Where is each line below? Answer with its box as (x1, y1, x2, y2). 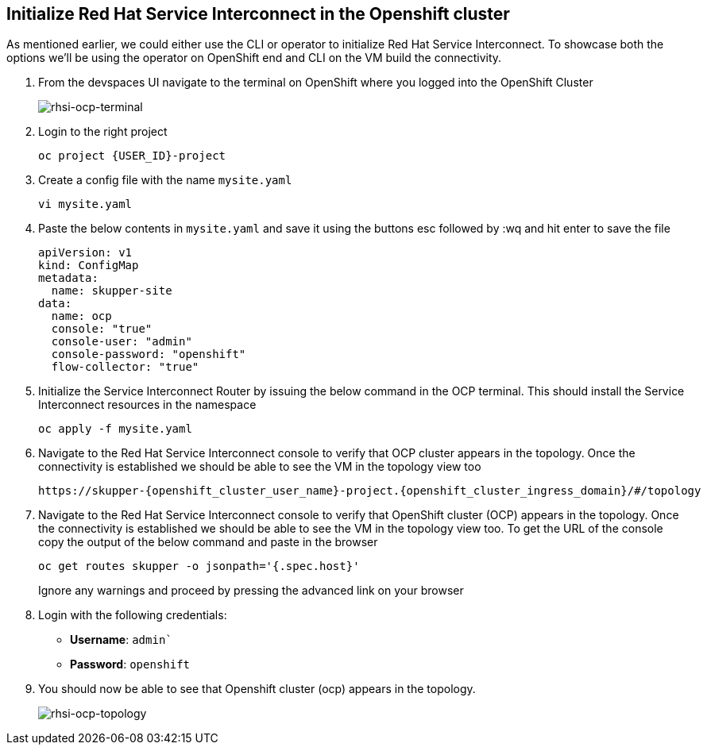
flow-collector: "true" (51, 360, 199, 374)
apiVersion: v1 (38, 246, 133, 260)
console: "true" (51, 322, 153, 336)
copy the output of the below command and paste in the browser (38, 535, 378, 549)
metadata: (38, 272, 99, 285)
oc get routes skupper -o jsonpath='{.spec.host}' (38, 560, 360, 573)
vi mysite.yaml (38, 198, 133, 211)
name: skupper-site (51, 284, 172, 298)
